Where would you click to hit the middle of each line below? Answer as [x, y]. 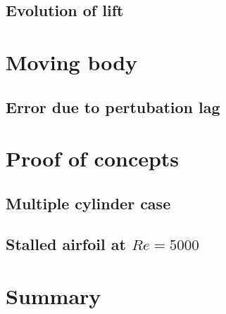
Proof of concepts [93, 158]
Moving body [72, 61]
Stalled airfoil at [66, 244]
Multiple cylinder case [88, 203]
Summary [54, 296]
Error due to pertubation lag [113, 106]
